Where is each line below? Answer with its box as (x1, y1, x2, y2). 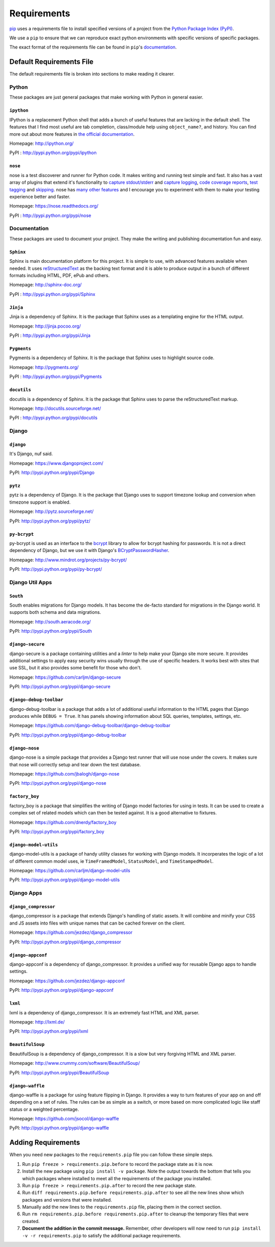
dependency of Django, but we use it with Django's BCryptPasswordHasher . (9, 547, 170, 554)
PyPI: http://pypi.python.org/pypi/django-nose (9, 780, 106, 786)
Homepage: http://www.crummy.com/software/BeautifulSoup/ (9, 1060, 140, 1066)
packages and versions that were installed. (22, 1196, 112, 1203)
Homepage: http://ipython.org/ (9, 140, 74, 146)
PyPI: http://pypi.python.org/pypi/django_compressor (9, 939, 122, 945)
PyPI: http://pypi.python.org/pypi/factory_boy (9, 828, 104, 834)
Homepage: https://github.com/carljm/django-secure (9, 674, 121, 680)
